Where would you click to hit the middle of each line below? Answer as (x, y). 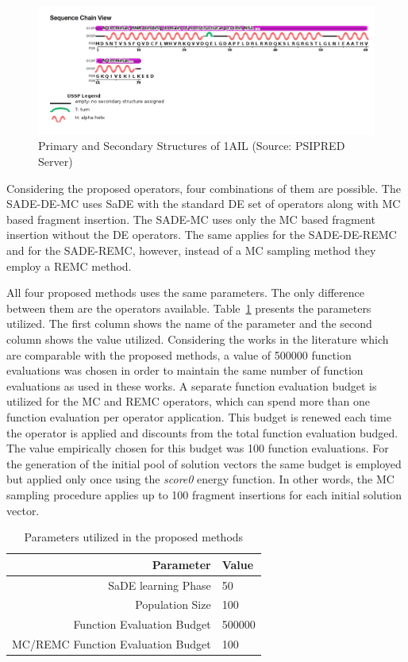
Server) (56, 162)
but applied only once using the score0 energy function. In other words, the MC (200, 479)
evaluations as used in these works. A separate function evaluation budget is (192, 385)
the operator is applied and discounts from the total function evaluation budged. (202, 432)
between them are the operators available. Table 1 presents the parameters (189, 308)
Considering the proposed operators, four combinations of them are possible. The (204, 188)
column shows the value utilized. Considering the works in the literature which (198, 339)
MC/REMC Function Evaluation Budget (112, 644)
